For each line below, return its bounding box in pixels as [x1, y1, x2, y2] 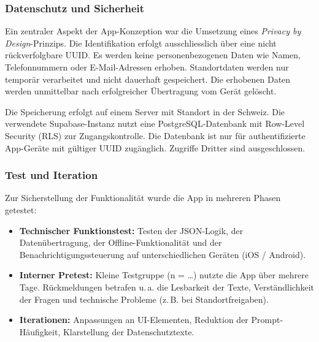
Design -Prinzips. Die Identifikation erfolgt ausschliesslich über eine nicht [5, 36, 277, 49]
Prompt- [251, 313, 283, 326]
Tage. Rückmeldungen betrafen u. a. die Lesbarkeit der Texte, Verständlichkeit [19, 280, 315, 293]
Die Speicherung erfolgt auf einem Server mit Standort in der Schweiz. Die [5, 105, 285, 118]
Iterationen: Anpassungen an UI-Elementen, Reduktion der [19, 313, 248, 326]
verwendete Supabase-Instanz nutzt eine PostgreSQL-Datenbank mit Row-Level [5, 117, 305, 130]
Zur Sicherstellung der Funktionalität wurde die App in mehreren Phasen [5, 191, 281, 204]
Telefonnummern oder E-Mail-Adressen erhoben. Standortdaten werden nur [5, 61, 289, 73]
